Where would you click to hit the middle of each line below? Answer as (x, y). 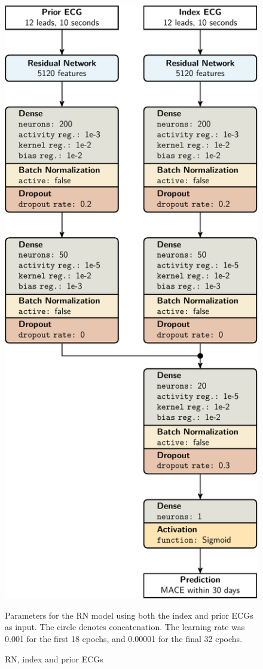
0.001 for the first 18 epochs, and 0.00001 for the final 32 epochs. (124, 639)
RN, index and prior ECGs (54, 659)
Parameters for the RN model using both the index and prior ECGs (129, 615)
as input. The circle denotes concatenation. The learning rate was (125, 627)
